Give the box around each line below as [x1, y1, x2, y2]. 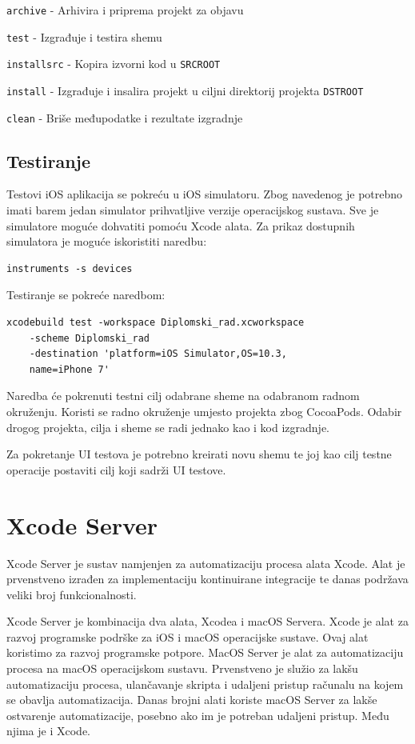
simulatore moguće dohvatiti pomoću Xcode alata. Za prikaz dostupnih [6, 217, 355, 234]
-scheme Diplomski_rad [29, 332, 150, 344]
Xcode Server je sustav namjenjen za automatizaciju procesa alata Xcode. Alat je [6, 554, 405, 571]
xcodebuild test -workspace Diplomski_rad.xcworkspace [6, 317, 305, 329]
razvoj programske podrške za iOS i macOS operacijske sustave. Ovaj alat [6, 628, 369, 645]
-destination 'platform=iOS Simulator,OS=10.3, [29, 348, 287, 360]
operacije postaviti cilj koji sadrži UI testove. [6, 461, 226, 478]
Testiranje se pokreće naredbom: [6, 286, 166, 303]
